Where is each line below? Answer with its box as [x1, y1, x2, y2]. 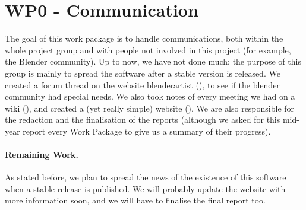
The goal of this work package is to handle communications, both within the [5, 32, 283, 44]
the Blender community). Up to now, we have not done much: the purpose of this [5, 55, 301, 68]
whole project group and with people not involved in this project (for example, [5, 43, 291, 56]
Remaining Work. [5, 148, 78, 161]
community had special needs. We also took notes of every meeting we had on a [5, 90, 295, 103]
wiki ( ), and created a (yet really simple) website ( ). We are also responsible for [5, 101, 295, 114]
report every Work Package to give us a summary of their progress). [23, 125, 271, 137]
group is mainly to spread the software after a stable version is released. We [5, 66, 280, 79]
